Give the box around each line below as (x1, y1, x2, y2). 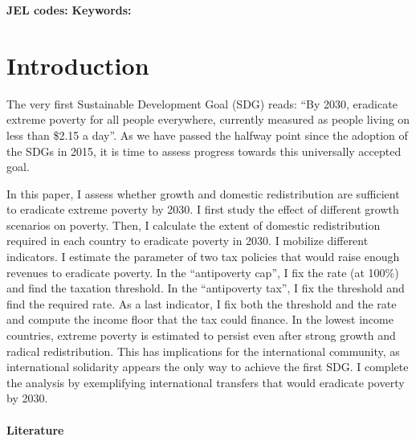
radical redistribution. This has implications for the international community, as (6, 342, 400, 359)
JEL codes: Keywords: (6, 2, 132, 18)
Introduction (6, 48, 149, 81)
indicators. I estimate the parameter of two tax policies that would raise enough (6, 248, 400, 265)
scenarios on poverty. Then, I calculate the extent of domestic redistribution (6, 216, 381, 233)
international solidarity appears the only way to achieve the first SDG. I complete (6, 358, 409, 375)
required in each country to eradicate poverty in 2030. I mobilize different (6, 232, 369, 249)
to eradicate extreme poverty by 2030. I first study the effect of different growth (6, 201, 399, 218)
